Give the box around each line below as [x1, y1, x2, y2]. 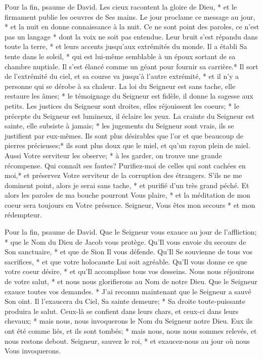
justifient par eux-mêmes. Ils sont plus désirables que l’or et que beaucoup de [5, 130, 243, 141]
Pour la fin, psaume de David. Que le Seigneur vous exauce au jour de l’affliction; [5, 227, 257, 237]
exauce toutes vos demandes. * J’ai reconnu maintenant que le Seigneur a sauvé [5, 286, 251, 296]
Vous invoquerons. [5, 345, 61, 356]
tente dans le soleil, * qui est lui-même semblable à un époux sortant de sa [5, 51, 236, 61]
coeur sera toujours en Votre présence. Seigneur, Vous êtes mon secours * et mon [5, 199, 255, 210]
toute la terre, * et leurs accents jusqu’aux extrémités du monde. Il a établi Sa [5, 41, 247, 52]
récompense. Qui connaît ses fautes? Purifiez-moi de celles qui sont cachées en [5, 160, 246, 170]
